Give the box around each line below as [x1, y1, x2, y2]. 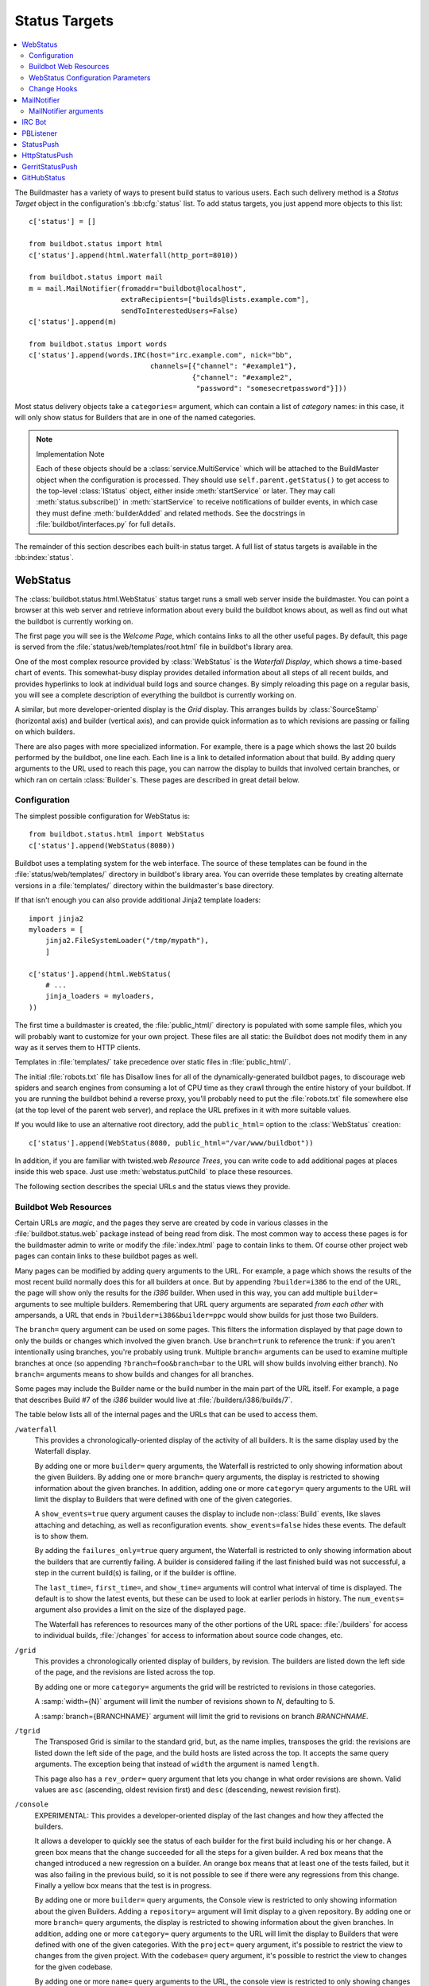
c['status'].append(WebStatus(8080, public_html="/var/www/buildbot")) [29, 1138, 314, 1147]
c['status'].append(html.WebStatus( [29, 969, 172, 979]
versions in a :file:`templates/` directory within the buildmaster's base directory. [14, 880, 274, 890]
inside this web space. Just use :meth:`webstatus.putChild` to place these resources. [14, 1167, 293, 1177]
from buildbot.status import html [29, 239, 163, 249]
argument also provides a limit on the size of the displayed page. [34, 1605, 246, 1614]
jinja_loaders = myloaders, [44, 991, 155, 1001]
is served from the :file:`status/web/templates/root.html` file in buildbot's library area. [14, 642, 293, 651]
